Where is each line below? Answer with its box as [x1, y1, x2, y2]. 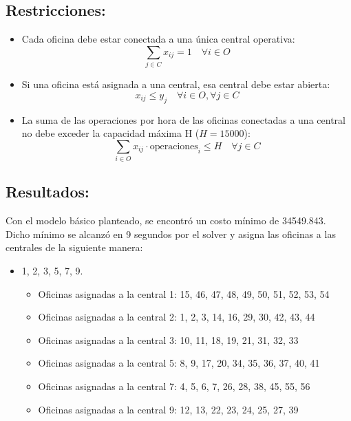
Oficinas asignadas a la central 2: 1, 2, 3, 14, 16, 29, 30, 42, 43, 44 [38, 310, 315, 324]
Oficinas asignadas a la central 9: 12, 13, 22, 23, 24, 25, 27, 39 [38, 402, 299, 416]
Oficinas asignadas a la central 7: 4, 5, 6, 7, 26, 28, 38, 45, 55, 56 [38, 378, 310, 393]
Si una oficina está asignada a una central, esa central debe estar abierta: [21, 77, 330, 91]
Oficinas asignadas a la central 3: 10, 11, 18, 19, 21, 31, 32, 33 [38, 332, 299, 347]
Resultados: [6, 181, 89, 202]
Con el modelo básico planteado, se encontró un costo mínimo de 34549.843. [6, 213, 326, 228]
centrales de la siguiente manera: [6, 240, 143, 255]
